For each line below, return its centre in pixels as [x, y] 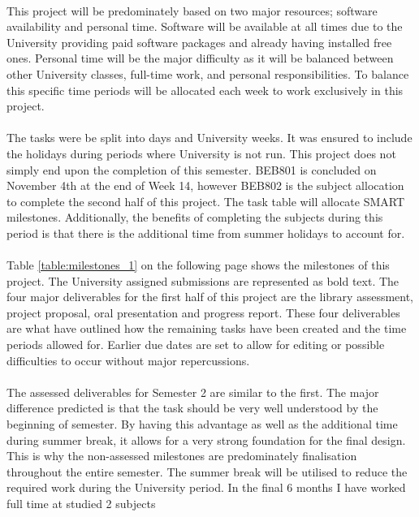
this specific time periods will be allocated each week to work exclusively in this [205, 90]
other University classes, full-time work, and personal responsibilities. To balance [208, 73]
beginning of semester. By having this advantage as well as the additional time [202, 424]
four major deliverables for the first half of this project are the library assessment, [210, 297]
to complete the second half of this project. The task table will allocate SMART [206, 201]
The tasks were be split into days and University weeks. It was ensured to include [209, 138]
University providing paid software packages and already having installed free [199, 42]
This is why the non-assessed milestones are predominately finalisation [182, 456]
